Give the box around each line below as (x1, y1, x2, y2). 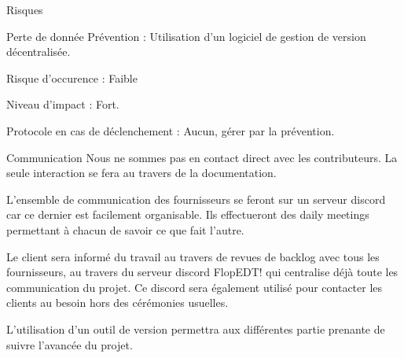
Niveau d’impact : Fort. (6, 96, 119, 113)
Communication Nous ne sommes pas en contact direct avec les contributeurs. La (6, 149, 398, 165)
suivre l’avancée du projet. (6, 336, 133, 352)
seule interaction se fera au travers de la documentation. (6, 164, 277, 181)
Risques (6, 2, 43, 17)
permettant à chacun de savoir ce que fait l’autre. (6, 221, 244, 238)
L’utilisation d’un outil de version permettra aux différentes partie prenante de (6, 320, 385, 337)
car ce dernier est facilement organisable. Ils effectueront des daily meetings (6, 206, 369, 223)
